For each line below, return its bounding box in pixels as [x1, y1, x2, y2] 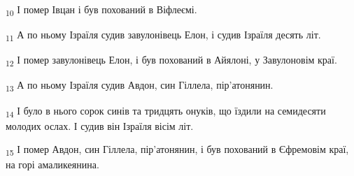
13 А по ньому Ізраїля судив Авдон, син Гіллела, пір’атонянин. [6, 78, 274, 94]
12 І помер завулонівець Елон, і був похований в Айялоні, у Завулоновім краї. [6, 52, 337, 69]
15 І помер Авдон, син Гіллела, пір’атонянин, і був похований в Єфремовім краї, [6, 142, 349, 159]
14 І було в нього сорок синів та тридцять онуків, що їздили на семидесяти [6, 103, 326, 119]
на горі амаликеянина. [6, 157, 99, 172]
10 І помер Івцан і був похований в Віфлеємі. [6, 2, 197, 18]
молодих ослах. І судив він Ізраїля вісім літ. [6, 118, 194, 133]
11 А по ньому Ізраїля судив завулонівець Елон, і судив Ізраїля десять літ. [6, 27, 321, 43]
